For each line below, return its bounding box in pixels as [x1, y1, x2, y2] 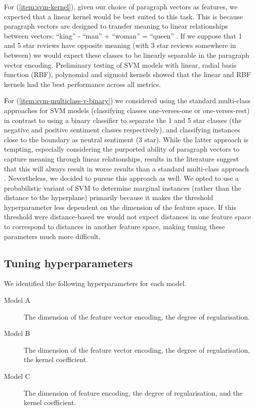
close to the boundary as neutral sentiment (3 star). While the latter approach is [4, 134, 249, 144]
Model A [4, 295, 31, 305]
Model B [4, 328, 30, 338]
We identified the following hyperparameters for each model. [4, 278, 187, 288]
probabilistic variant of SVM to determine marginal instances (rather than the [4, 182, 242, 193]
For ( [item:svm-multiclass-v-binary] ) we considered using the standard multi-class [4, 95, 251, 106]
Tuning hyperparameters [4, 255, 133, 270]
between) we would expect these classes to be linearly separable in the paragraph [4, 49, 250, 60]
